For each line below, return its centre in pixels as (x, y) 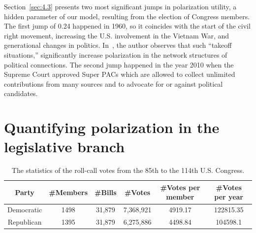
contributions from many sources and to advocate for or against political (113, 83)
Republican (25, 222)
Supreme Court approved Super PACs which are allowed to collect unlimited (120, 74)
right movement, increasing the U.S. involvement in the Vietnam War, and (117, 35)
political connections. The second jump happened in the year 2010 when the (119, 64)
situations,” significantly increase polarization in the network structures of (116, 54)
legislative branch (64, 147)
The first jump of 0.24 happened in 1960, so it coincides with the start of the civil (127, 26)
